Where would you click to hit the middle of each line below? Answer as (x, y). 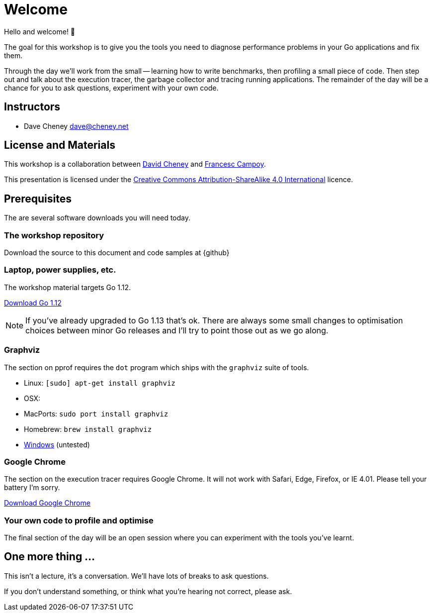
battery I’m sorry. (32, 488)
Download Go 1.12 (33, 303)
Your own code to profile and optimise (79, 520)
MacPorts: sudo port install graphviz (96, 413)
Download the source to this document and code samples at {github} (117, 253)
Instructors (32, 107)
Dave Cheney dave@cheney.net (76, 126)
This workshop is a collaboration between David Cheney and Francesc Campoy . (135, 164)
